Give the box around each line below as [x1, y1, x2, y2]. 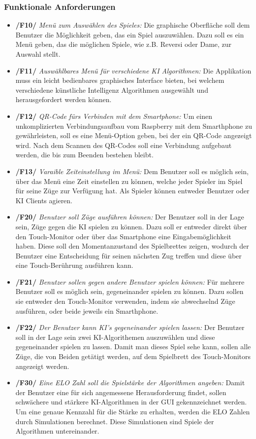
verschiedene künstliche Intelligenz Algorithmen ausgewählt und [15, 84, 208, 95]
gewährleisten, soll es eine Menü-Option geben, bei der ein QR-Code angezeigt [15, 130, 252, 141]
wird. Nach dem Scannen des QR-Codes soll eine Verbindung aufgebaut [15, 140, 232, 150]
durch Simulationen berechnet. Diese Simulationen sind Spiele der [15, 416, 214, 426]
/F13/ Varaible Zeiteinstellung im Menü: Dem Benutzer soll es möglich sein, [15, 166, 249, 176]
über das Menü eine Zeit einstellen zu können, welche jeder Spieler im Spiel [15, 176, 243, 186]
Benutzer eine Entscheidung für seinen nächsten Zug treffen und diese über [15, 250, 242, 260]
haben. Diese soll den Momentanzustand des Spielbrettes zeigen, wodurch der [15, 241, 249, 251]
